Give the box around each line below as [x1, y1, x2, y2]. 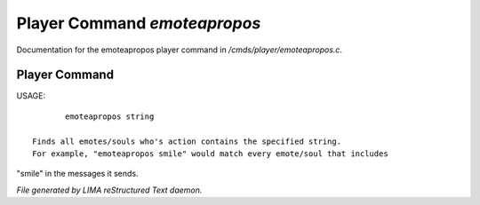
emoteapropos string [65, 111, 155, 122]
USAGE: [16, 91, 46, 101]
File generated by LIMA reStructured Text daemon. [16, 185, 203, 195]
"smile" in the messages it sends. [16, 169, 139, 179]
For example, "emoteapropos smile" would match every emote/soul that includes [32, 149, 388, 159]
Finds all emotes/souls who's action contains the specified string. [32, 136, 342, 146]
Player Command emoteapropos [16, 13, 261, 33]
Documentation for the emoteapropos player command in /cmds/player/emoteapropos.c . [16, 44, 342, 55]
